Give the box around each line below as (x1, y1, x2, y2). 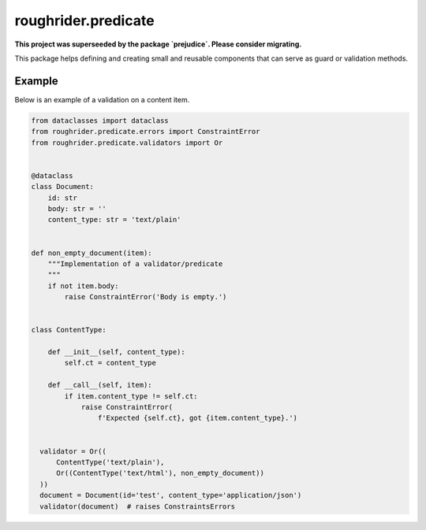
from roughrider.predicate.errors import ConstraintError (31, 127, 260, 136)
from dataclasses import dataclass (31, 116, 169, 125)
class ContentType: (31, 325, 106, 335)
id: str (47, 193, 78, 202)
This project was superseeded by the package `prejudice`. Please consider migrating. (14, 39, 302, 49)
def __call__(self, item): (47, 380, 153, 390)
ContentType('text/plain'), (56, 458, 165, 466)
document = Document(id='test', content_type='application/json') (39, 491, 302, 500)
